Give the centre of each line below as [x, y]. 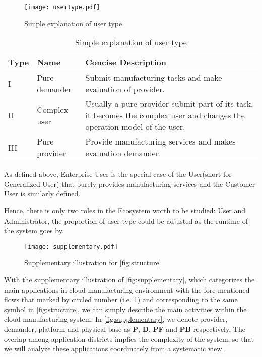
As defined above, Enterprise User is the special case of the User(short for [118, 174]
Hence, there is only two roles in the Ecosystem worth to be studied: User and [125, 211]
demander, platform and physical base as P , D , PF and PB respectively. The [125, 329]
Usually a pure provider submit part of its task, [169, 104]
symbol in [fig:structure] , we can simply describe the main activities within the [125, 309]
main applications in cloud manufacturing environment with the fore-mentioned [127, 289]
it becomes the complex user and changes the [165, 115]
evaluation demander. [123, 153]
